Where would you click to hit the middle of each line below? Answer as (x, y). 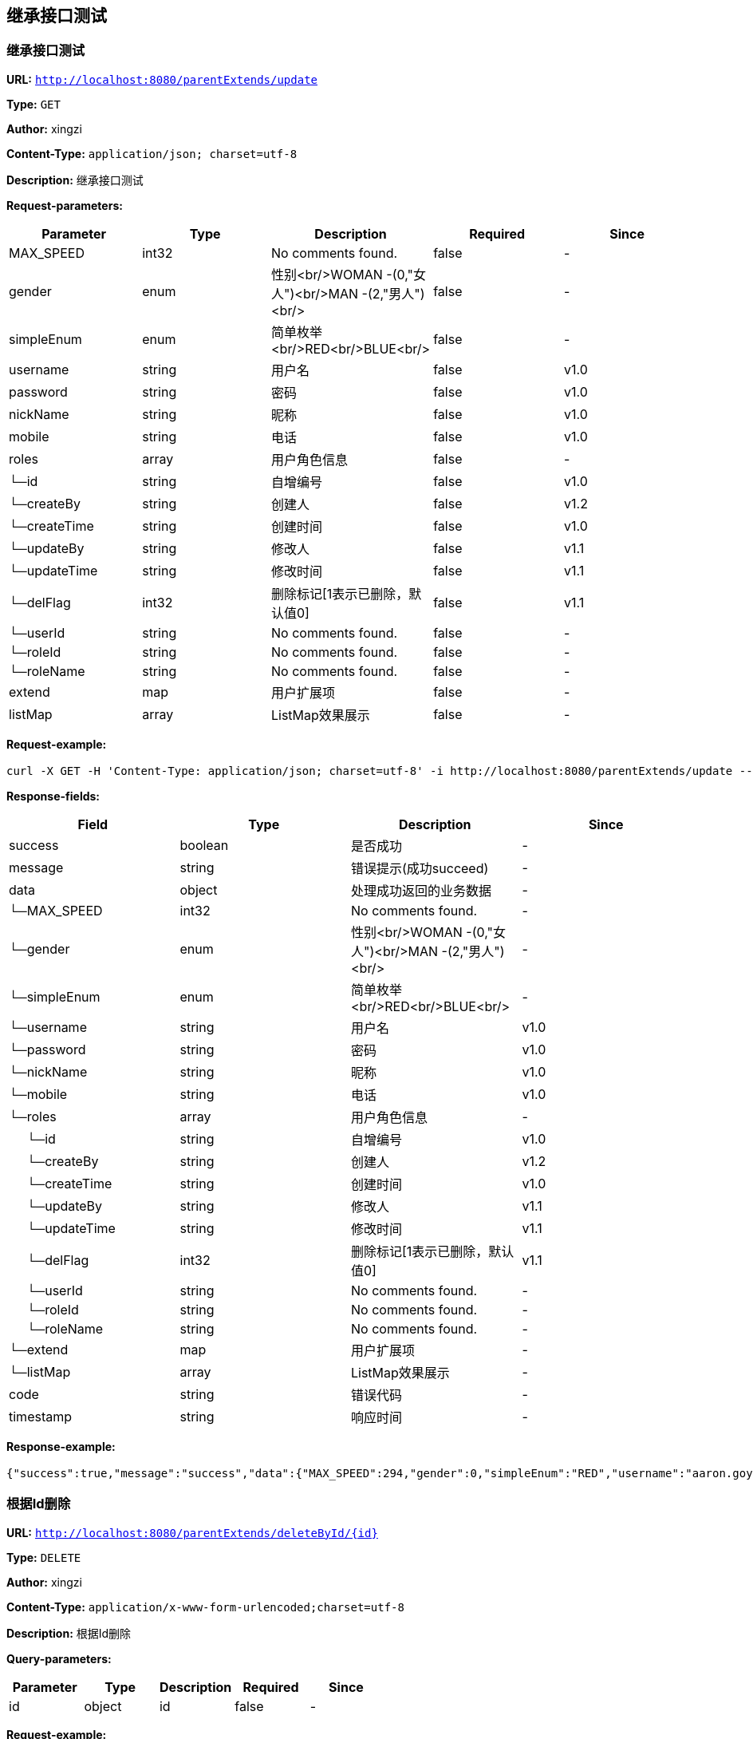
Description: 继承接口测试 (75, 180)
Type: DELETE (44, 1557)
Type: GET (34, 104)
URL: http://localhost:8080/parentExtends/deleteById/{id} (192, 1532)
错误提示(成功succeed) (420, 868)
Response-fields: (53, 796)
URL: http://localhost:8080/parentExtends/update (162, 79)
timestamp (41, 1416)
